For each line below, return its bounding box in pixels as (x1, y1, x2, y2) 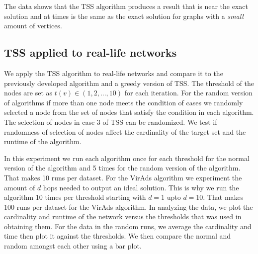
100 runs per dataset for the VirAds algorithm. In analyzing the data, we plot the (4, 201, 253, 212)
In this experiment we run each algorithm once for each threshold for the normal (4, 153, 250, 163)
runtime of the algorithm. (4, 136, 82, 147)
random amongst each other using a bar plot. (4, 241, 142, 251)
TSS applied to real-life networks (4, 45, 177, 60)
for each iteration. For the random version (124, 87, 253, 98)
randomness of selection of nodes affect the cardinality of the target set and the (4, 126, 246, 137)
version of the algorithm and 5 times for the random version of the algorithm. (4, 163, 241, 173)
